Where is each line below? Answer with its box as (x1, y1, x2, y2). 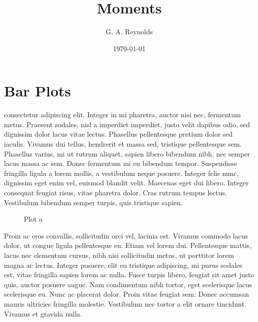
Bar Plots (4, 80, 71, 101)
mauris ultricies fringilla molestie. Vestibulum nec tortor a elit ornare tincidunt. (4, 298, 247, 309)
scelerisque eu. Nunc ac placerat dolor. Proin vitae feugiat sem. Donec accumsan (4, 289, 249, 299)
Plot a (24, 214, 43, 224)
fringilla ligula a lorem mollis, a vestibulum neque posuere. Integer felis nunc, (4, 167, 239, 178)
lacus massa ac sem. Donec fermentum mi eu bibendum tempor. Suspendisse (4, 158, 237, 168)
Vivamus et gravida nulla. (4, 308, 83, 319)
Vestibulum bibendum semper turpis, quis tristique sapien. (4, 197, 183, 207)
